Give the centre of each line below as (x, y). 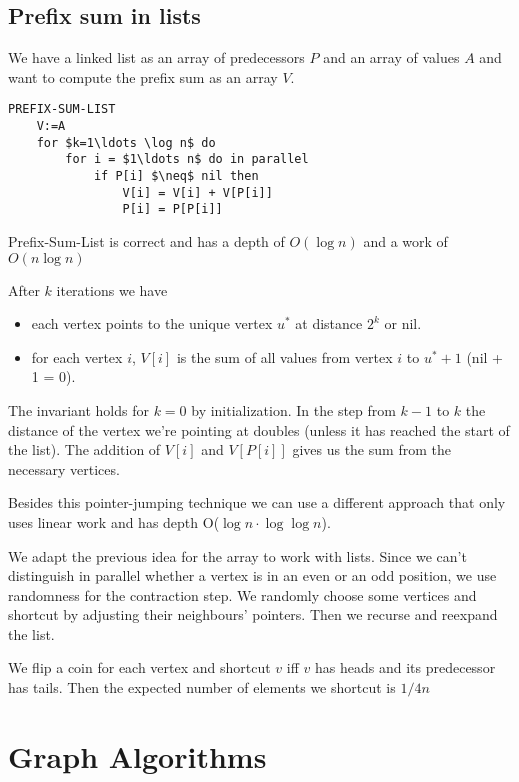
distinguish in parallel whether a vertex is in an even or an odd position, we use (252, 575)
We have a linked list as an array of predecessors (156, 57)
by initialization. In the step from (293, 409)
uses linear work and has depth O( (114, 521)
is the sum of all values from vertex (284, 356)
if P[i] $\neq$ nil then (176, 176)
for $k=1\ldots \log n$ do (126, 142)
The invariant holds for (78, 409)
